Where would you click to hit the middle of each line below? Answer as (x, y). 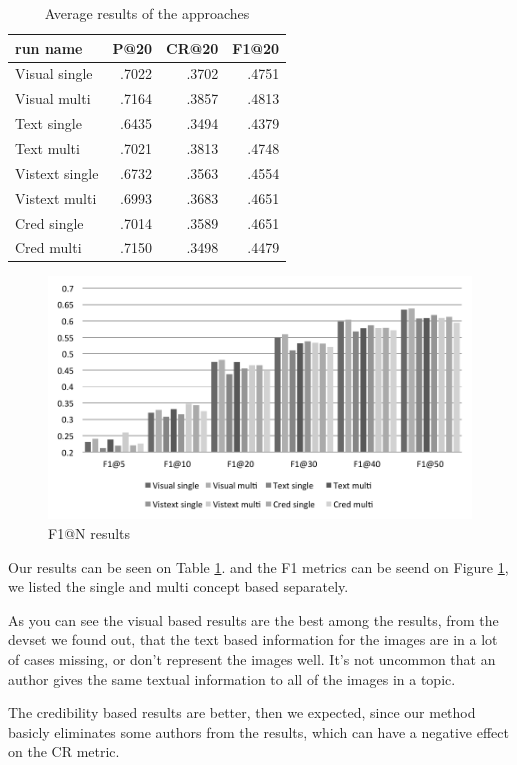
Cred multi (48, 247)
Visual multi (53, 98)
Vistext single (57, 172)
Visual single (54, 73)
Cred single (49, 222)
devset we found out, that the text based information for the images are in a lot (253, 639)
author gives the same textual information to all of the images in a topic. (232, 678)
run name (49, 47)
